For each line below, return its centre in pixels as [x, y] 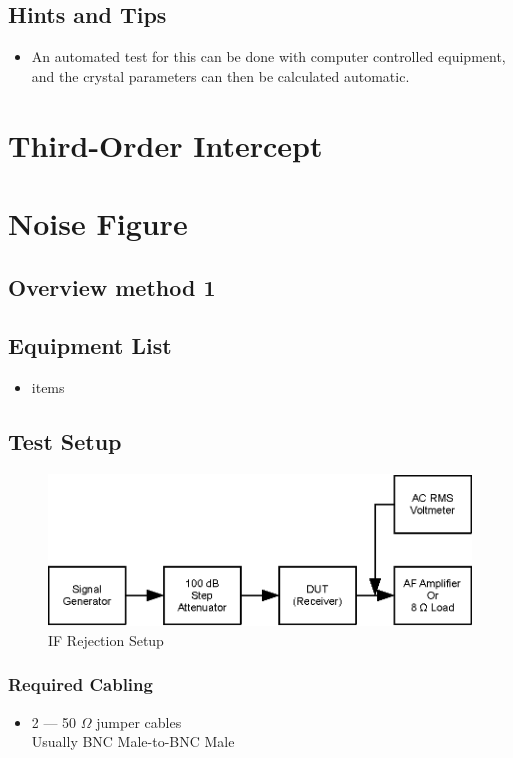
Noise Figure [98, 222]
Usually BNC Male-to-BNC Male [133, 741]
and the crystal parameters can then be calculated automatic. [220, 75]
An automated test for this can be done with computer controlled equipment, [268, 56]
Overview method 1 [112, 286]
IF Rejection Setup [106, 639]
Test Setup [65, 441]
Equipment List [90, 345]
